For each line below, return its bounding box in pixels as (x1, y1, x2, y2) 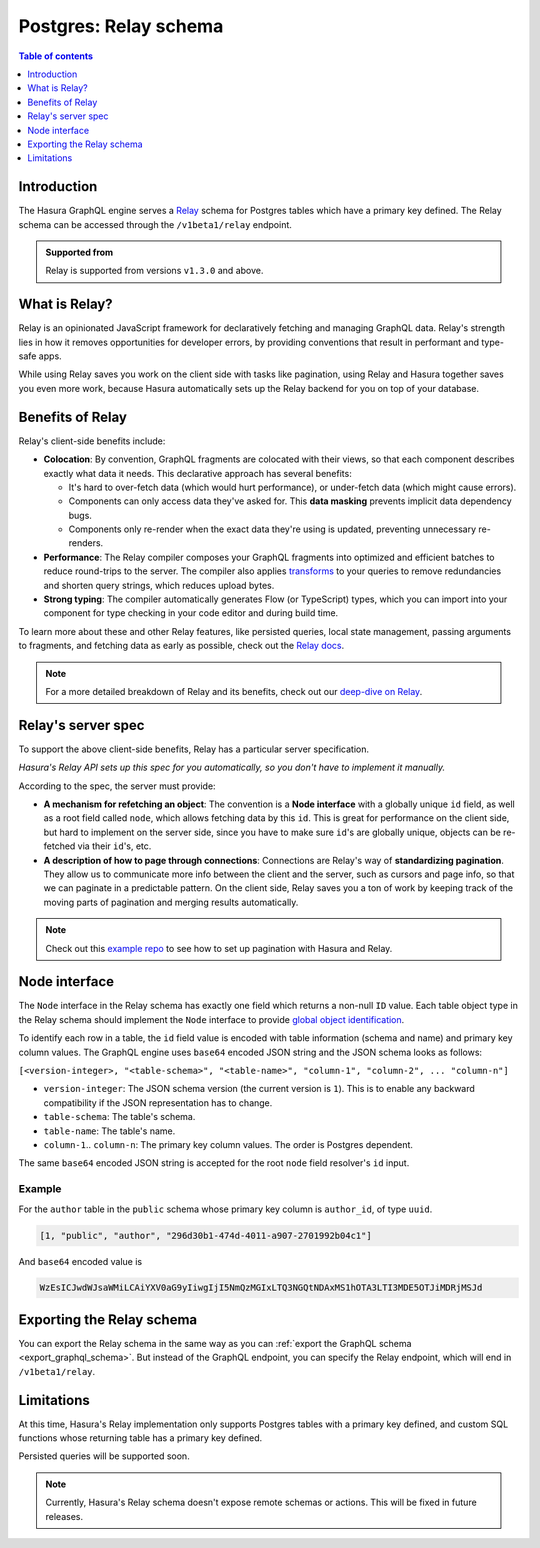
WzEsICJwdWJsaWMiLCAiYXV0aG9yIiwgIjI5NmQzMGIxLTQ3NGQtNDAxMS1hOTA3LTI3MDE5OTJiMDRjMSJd (39, 1282, 483, 1294)
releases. (45, 1510, 84, 1522)
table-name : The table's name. (43, 1125, 176, 1137)
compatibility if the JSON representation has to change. (43, 1096, 273, 1109)
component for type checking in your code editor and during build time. (43, 607, 339, 619)
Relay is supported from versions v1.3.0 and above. (45, 265, 264, 277)
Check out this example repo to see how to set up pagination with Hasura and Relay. (45, 942, 393, 954)
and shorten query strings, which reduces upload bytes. (43, 579, 275, 591)
